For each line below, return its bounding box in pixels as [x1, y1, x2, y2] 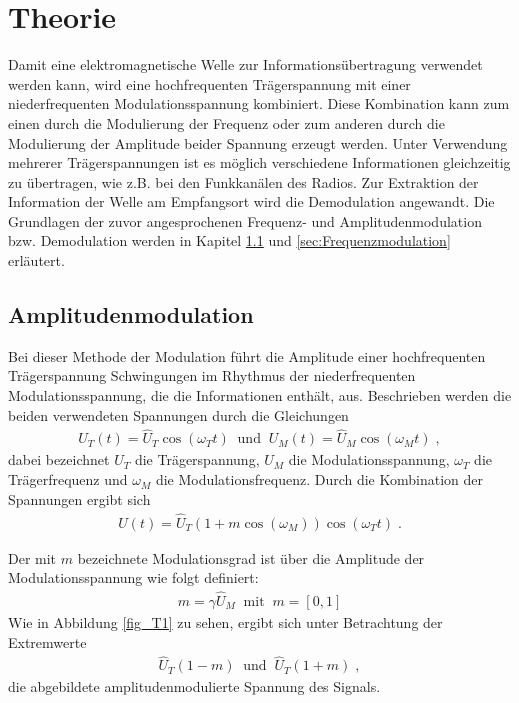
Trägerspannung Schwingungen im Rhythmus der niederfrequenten [8, 365, 416, 386]
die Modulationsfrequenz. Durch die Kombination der [155, 469, 483, 490]
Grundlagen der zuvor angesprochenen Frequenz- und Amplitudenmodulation [8, 210, 482, 231]
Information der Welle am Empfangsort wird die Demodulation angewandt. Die [8, 191, 495, 212]
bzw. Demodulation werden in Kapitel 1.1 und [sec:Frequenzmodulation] [8, 230, 451, 251]
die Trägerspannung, [134, 449, 260, 470]
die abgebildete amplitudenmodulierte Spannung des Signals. [8, 676, 381, 697]
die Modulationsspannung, [288, 449, 450, 470]
